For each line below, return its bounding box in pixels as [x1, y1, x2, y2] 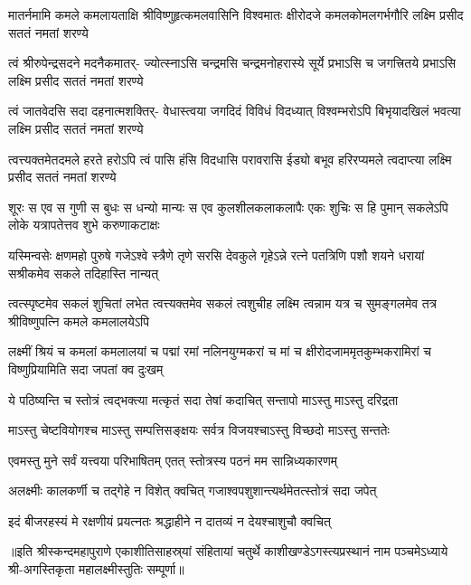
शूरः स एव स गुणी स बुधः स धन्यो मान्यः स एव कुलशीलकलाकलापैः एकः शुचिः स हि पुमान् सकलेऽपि [8, 197, 448, 216]
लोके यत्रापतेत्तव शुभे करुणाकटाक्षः [8, 215, 160, 234]
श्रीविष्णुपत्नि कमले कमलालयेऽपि [8, 311, 149, 330]
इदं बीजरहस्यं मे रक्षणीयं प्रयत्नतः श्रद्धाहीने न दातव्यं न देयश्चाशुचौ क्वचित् [8, 511, 331, 530]
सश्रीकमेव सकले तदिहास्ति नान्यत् [8, 263, 159, 282]
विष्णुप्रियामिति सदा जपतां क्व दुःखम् [8, 359, 164, 378]
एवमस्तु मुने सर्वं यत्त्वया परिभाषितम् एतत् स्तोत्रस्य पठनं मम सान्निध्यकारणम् [8, 450, 337, 469]
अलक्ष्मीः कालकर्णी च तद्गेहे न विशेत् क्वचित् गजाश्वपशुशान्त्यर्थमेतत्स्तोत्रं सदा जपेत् [8, 481, 377, 500]
